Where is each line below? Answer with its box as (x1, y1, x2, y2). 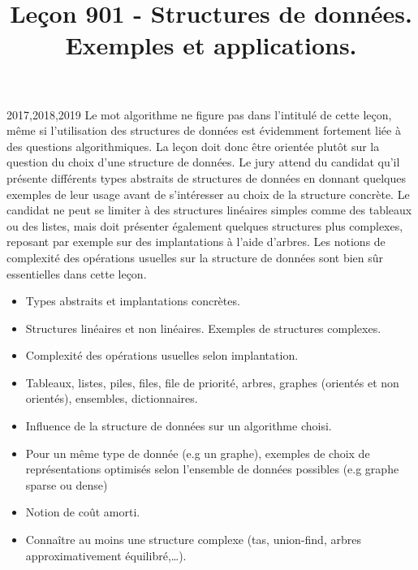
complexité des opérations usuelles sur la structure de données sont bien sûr (6, 248, 384, 266)
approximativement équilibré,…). (25, 546, 187, 564)
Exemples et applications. (65, 28, 357, 62)
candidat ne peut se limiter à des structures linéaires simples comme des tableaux (6, 201, 412, 218)
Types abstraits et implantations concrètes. (25, 292, 240, 309)
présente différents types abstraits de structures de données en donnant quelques (6, 169, 407, 186)
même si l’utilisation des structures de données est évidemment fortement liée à (6, 122, 401, 139)
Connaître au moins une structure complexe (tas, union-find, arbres (25, 531, 361, 548)
